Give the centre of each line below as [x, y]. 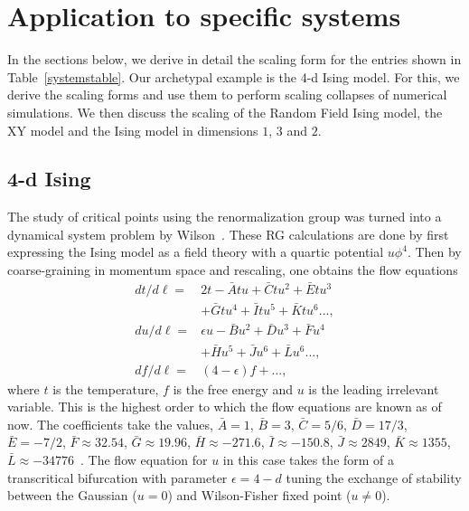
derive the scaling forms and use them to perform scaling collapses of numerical [227, 95]
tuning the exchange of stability [374, 477]
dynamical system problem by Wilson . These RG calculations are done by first [228, 234]
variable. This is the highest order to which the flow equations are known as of [225, 407]
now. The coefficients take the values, [110, 424]
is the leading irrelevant [374, 388]
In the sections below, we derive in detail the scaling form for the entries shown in [234, 59]
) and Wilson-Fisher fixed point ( [259, 495]
